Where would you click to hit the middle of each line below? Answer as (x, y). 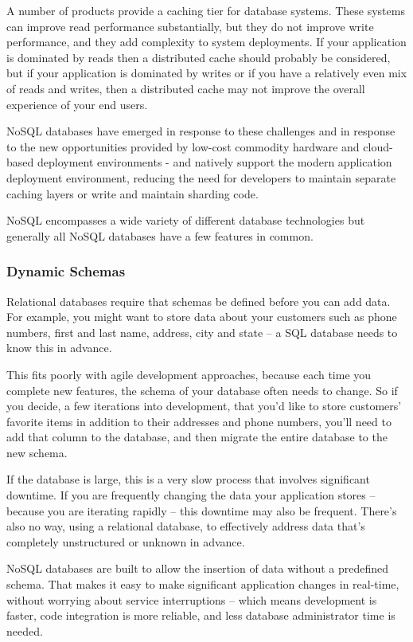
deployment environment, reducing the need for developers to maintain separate (201, 177)
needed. (25, 630)
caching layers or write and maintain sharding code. (132, 193)
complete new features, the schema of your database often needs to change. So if (202, 390)
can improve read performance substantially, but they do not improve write (190, 26)
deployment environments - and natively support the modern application (214, 162)
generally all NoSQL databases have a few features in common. (160, 235)
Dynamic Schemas (66, 271)
